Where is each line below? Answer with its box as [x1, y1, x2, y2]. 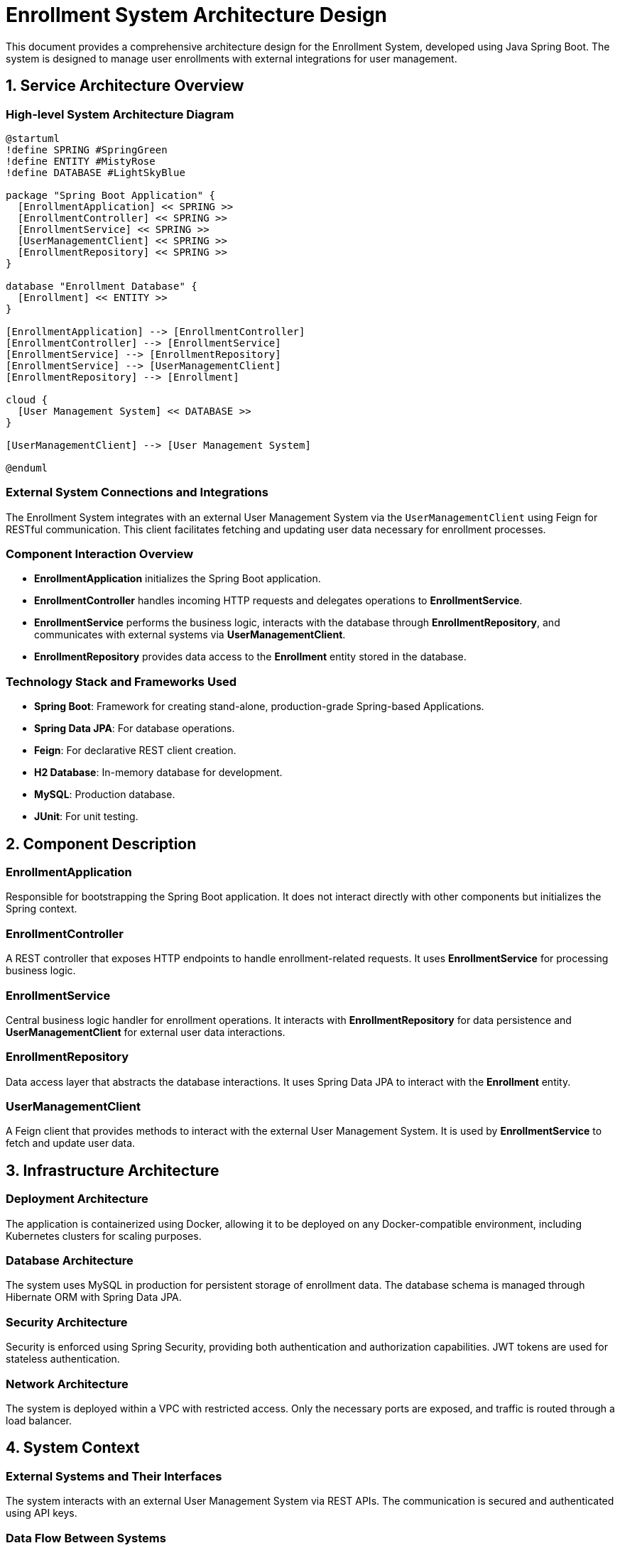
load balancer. [6, 1414, 72, 1427]
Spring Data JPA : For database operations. [34, 722, 235, 735]
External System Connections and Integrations [6, 485, 268, 500]
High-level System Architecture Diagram [6, 107, 234, 121]
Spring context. [6, 903, 77, 915]
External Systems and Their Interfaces [6, 1468, 222, 1483]
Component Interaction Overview [6, 547, 194, 562]
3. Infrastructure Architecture [6, 1161, 219, 1179]
